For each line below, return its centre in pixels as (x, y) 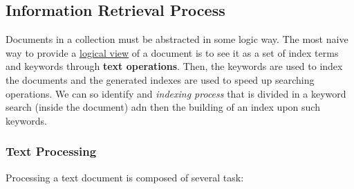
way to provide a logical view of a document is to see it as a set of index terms (172, 52)
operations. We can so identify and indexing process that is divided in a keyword (176, 93)
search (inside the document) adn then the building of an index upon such (163, 107)
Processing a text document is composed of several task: (125, 177)
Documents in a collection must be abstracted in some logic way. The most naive (177, 39)
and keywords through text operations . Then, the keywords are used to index (174, 66)
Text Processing (51, 151)
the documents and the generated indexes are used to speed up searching (160, 79)
